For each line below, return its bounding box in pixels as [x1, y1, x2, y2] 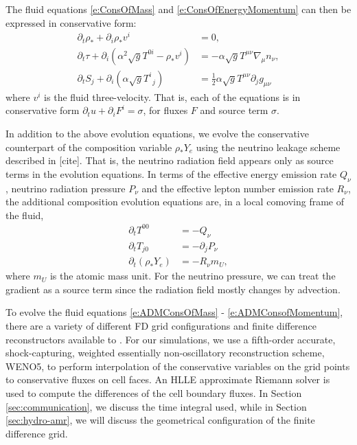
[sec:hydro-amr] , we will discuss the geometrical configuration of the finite [5, 413, 315, 427]
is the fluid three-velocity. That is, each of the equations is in [44, 89, 301, 104]
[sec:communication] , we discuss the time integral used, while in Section [5, 399, 307, 413]
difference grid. [5, 426, 68, 440]
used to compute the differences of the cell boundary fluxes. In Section [5, 385, 302, 400]
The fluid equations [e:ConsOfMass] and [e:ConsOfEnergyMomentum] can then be [5, 2, 352, 16]
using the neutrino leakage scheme [196, 139, 341, 154]
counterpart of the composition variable [5, 139, 172, 154]
